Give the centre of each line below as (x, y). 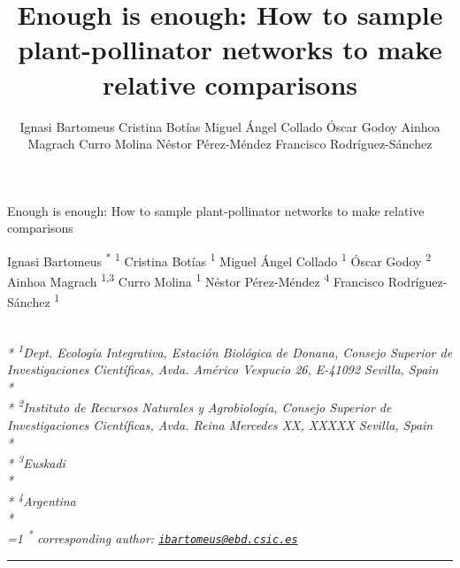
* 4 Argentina (42, 499)
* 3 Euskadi (36, 461)
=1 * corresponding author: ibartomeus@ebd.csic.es (153, 537)
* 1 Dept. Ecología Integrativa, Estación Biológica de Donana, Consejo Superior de (230, 351)
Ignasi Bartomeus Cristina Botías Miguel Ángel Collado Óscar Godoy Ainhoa (230, 126)
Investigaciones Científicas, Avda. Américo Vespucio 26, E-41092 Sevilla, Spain (223, 369)
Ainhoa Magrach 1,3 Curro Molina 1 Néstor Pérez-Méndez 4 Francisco (195, 280)
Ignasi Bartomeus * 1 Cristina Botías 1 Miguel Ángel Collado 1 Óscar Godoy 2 (219, 259)
